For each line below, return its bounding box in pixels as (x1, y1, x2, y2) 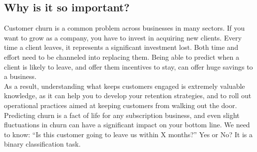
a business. (4, 71, 37, 81)
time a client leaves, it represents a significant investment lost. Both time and (4, 42, 238, 52)
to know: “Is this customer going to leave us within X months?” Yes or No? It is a (4, 129, 253, 139)
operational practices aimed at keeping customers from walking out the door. (4, 100, 237, 110)
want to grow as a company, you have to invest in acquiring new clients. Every (4, 32, 242, 42)
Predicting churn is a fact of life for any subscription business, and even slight (4, 110, 240, 120)
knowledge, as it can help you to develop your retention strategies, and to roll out (4, 90, 252, 101)
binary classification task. (4, 139, 81, 149)
